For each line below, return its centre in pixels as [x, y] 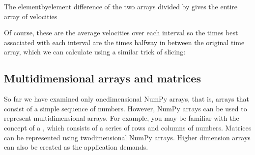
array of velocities [31, 16]
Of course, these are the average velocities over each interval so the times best [121, 33]
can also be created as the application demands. [76, 147]
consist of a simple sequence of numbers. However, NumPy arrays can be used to [126, 108]
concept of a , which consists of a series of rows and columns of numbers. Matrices [128, 127]
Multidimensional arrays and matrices [102, 78]
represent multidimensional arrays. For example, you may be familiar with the [122, 118]
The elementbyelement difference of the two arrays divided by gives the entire [121, 6]
